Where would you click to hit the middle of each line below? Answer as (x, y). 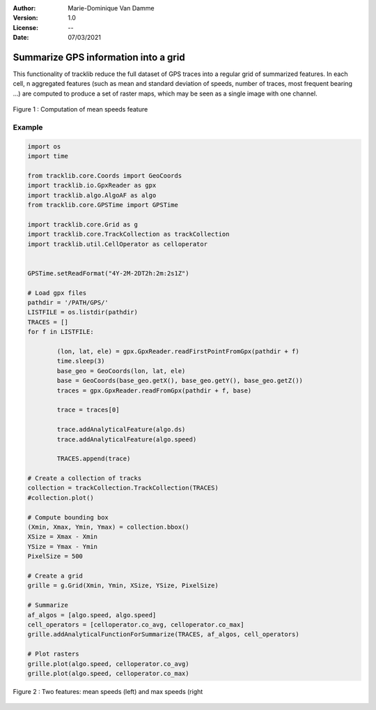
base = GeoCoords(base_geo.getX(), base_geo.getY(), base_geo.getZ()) (180, 381)
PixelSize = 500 (55, 557)
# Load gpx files (57, 293)
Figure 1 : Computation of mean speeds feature (80, 109)
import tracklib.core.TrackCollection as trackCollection (128, 234)
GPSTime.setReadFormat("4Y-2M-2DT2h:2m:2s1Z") (108, 273)
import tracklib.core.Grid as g (83, 224)
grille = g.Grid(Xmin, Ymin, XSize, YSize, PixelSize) (123, 586)
